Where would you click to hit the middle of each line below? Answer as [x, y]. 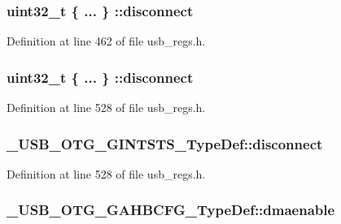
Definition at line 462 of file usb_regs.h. [106, 41]
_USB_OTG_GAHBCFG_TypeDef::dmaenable [171, 210]
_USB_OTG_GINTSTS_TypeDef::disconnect [165, 143]
